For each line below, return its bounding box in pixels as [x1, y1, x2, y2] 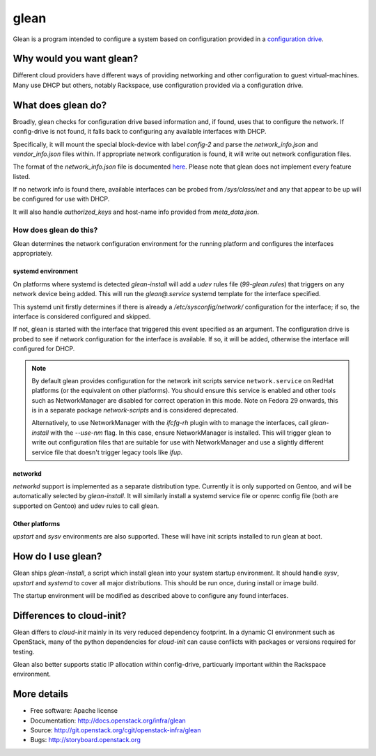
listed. [13, 172, 31, 180]
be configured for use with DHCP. [13, 195, 110, 203]
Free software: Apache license [30, 707, 118, 715]
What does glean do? [13, 99, 107, 111]
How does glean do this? [13, 225, 98, 235]
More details [13, 688, 69, 700]
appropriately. [13, 249, 54, 258]
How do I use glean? [13, 550, 102, 562]
